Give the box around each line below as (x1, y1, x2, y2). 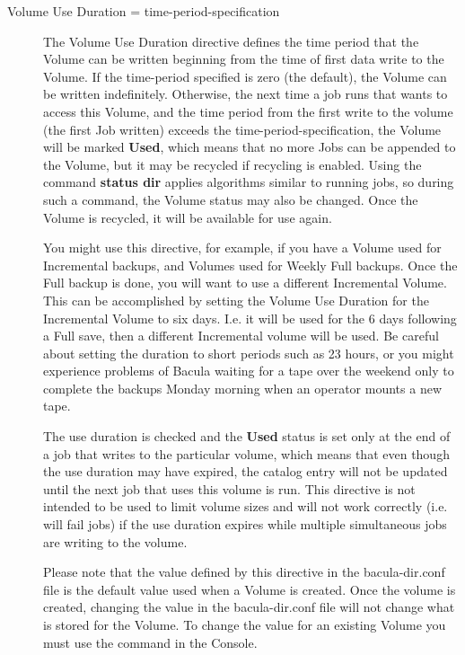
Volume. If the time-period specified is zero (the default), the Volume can (43, 66, 447, 85)
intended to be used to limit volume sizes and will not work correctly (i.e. (43, 497, 448, 516)
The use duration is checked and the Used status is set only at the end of (43, 427, 451, 446)
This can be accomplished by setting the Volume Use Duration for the (43, 290, 429, 309)
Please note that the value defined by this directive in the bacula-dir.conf (43, 562, 445, 581)
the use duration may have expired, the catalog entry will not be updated (43, 462, 448, 481)
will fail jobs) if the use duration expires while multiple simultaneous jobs (43, 515, 447, 534)
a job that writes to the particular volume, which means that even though (43, 444, 450, 463)
